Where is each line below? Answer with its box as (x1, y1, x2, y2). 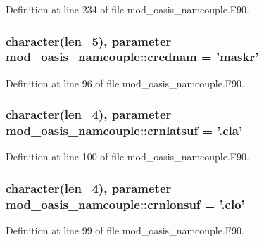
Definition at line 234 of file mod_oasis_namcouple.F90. (6, 2, 249, 16)
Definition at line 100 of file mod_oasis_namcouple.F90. (6, 149, 249, 164)
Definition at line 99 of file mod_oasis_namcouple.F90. (6, 223, 244, 238)
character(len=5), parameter (6, 32, 172, 49)
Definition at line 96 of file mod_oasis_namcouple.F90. (6, 75, 244, 90)
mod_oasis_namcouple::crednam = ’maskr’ (6, 48, 259, 65)
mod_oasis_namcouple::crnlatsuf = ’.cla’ (6, 122, 243, 139)
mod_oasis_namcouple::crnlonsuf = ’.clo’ (6, 195, 245, 212)
